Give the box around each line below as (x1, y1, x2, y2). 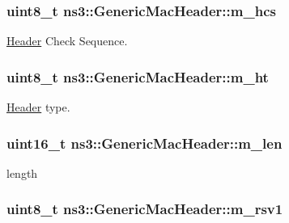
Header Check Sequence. (6, 32, 128, 49)
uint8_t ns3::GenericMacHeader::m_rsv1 (6, 199, 283, 219)
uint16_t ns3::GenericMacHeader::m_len (6, 133, 283, 153)
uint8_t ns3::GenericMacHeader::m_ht (6, 66, 269, 86)
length (6, 164, 38, 181)
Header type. (6, 99, 70, 116)
